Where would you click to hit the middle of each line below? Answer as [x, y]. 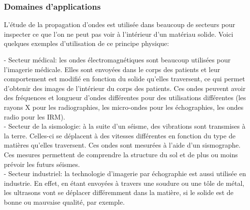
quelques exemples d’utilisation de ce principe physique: [87, 43]
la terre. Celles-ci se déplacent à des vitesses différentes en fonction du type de [120, 135]
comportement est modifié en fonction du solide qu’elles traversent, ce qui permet [125, 79]
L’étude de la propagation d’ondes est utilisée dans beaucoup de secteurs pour [120, 24]
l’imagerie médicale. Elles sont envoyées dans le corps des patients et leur [112, 69]
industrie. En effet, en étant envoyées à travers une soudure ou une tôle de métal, [124, 183]
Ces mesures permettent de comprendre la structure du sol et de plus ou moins [121, 154]
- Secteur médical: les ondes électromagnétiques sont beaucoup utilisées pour [117, 60]
